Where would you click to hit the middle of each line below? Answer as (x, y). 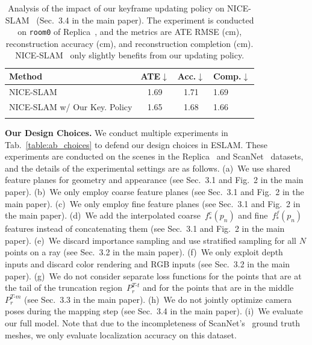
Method (26, 76)
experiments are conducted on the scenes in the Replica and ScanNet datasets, (154, 156)
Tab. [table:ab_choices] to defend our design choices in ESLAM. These (136, 144)
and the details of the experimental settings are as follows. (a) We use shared (148, 168)
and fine (253, 215)
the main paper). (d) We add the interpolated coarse (103, 215)
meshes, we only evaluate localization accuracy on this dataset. (121, 334)
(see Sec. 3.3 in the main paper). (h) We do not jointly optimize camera (158, 299)
